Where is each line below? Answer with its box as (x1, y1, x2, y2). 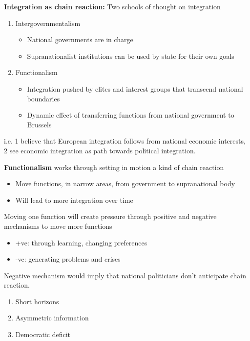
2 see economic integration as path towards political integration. (4, 145, 196, 155)
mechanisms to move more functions (4, 220, 112, 231)
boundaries (27, 93, 60, 103)
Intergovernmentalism (15, 18, 81, 28)
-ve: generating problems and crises (15, 254, 121, 264)
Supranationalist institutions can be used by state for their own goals (27, 50, 234, 61)
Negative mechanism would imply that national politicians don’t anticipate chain (4, 270, 247, 280)
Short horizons (15, 296, 59, 306)
